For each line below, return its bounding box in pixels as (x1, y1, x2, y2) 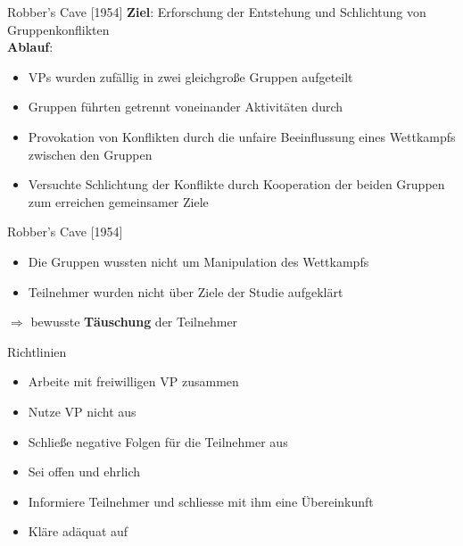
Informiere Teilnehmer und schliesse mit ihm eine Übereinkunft (28, 492, 374, 510)
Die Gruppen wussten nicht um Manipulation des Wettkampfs (28, 252, 369, 270)
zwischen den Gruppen (28, 145, 153, 163)
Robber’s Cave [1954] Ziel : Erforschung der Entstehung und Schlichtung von (7, 3, 426, 21)
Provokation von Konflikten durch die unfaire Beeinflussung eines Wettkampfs (28, 127, 456, 145)
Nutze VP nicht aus (28, 401, 136, 420)
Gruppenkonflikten (7, 20, 110, 38)
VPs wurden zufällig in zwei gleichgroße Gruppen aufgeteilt (28, 67, 353, 86)
